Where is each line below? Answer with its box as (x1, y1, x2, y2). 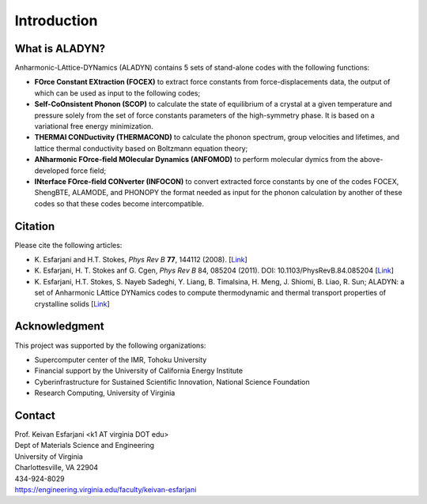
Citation (14, 220, 55, 233)
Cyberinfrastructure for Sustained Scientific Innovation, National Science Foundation (34, 377, 310, 386)
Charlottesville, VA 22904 (14, 463, 99, 472)
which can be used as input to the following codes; (34, 88, 201, 98)
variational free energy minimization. (34, 122, 153, 131)
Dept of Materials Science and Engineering (14, 441, 154, 450)
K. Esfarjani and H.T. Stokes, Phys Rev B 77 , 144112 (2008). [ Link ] (34, 255, 248, 265)
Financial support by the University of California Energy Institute (34, 366, 244, 375)
